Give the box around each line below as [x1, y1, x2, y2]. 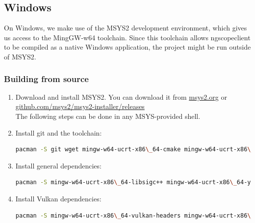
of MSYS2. [4, 51, 36, 61]
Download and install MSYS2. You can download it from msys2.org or [15, 91, 227, 102]
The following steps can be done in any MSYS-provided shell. [15, 111, 201, 121]
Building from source [4, 72, 89, 84]
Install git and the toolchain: [15, 127, 102, 138]
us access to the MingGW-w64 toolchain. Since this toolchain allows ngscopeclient [4, 32, 251, 42]
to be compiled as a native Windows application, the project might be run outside [4, 42, 251, 52]
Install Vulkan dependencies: [15, 193, 102, 203]
